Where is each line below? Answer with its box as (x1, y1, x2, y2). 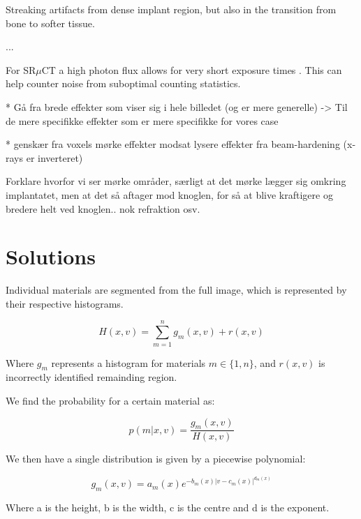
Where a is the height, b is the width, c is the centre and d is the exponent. (6, 500, 330, 515)
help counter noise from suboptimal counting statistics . (6, 76, 241, 91)
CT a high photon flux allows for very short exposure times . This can (41, 62, 342, 77)
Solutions (6, 242, 96, 271)
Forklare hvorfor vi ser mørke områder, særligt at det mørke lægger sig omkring (6, 174, 346, 188)
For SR (6, 62, 36, 77)
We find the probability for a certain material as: (6, 393, 215, 407)
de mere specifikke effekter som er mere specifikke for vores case (6, 113, 279, 128)
